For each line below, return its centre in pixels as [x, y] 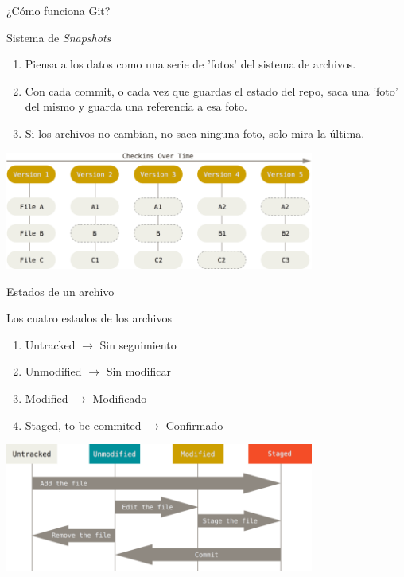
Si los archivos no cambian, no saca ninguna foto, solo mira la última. [195, 133]
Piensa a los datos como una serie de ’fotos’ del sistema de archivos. [190, 64]
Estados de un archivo [60, 291]
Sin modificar [139, 371]
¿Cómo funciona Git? [58, 10]
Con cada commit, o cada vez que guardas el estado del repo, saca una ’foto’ [212, 90]
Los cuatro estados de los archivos [89, 318]
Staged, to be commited [83, 425]
